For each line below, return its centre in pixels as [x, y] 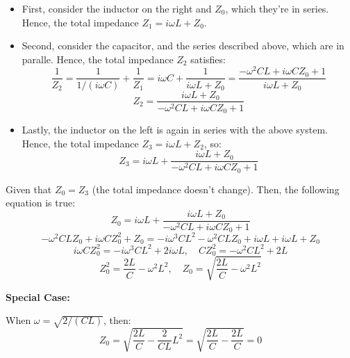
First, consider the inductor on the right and [117, 8]
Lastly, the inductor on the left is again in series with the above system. [175, 130]
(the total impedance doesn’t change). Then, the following [216, 189]
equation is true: [41, 203]
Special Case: [38, 296]
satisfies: [208, 59]
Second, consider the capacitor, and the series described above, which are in [183, 46]
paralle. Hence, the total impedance [98, 59]
